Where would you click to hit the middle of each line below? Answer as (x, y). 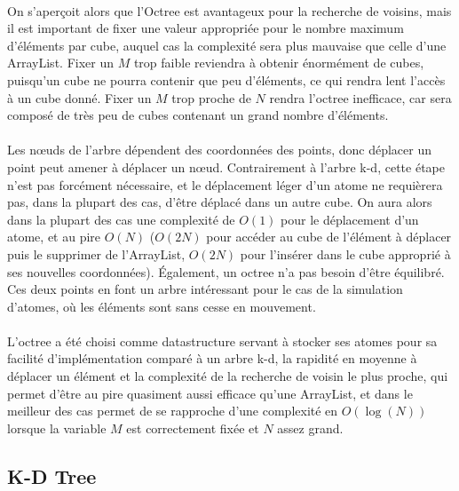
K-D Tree (52, 475)
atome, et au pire (54, 237)
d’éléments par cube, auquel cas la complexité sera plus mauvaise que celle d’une (227, 45)
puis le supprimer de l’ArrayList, (96, 253)
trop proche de (211, 97)
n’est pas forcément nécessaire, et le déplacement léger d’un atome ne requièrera (225, 184)
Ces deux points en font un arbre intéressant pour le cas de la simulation (205, 289)
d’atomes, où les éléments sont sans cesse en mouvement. (162, 306)
